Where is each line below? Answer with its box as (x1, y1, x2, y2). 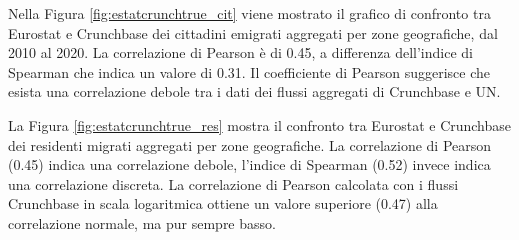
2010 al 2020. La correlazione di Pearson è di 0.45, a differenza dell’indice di (8, 42, 473, 63)
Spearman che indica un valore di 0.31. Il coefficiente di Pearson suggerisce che (8, 61, 490, 82)
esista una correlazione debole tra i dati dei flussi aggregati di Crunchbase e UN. (8, 81, 501, 102)
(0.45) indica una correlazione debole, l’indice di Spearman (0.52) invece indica (8, 154, 491, 175)
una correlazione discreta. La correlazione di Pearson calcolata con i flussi (8, 173, 459, 194)
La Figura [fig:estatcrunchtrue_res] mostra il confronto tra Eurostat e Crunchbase (8, 114, 512, 135)
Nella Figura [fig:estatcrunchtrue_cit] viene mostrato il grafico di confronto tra (8, 3, 491, 23)
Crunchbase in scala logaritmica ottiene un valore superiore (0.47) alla (8, 193, 438, 214)
